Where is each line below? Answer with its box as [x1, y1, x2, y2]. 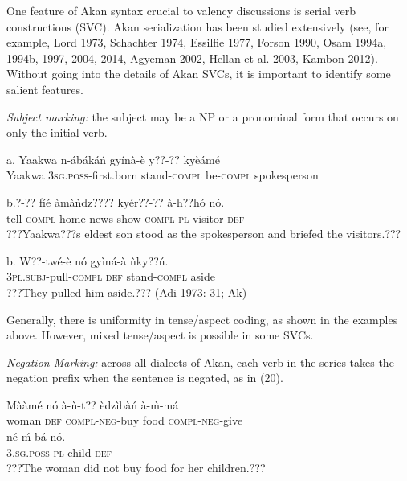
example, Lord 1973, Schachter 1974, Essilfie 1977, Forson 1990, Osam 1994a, [6, 34, 387, 51]
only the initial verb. [6, 124, 108, 141]
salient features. [6, 80, 83, 97]
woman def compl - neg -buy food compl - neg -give [6, 412, 243, 429]
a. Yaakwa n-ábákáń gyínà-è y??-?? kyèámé [6, 150, 220, 167]
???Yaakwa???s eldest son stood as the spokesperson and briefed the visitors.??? [6, 225, 401, 242]
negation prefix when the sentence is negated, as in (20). [6, 369, 283, 386]
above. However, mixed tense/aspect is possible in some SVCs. [6, 327, 314, 343]
